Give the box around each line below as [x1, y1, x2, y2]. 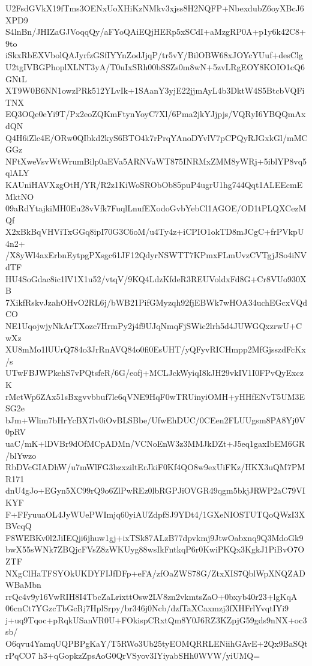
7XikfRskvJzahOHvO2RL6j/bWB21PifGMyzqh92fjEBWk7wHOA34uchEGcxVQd [5, 295, 308, 308]
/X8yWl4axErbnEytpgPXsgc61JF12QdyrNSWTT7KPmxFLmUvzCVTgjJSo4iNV [5, 249, 307, 261]
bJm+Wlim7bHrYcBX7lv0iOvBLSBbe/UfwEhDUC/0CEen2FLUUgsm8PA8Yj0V [5, 413, 305, 426]
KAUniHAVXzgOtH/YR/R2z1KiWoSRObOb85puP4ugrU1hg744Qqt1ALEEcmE [5, 178, 303, 190]
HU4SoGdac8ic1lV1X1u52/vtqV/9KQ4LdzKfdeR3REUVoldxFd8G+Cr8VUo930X [5, 272, 307, 285]
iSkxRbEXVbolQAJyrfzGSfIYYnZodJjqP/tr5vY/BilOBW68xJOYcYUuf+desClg [5, 49, 303, 61]
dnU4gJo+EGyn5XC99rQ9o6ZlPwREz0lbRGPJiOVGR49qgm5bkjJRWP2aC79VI [5, 484, 305, 497]
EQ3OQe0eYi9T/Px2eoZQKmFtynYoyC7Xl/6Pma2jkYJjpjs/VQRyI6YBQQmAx [5, 107, 306, 120]
